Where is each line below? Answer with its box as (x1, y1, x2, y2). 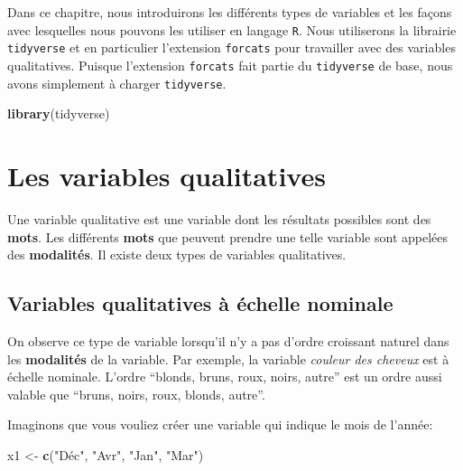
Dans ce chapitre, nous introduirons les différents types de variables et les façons (7, 3, 452, 21)
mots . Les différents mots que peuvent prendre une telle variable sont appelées (7, 227, 449, 246)
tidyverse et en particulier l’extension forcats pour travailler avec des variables (7, 38, 456, 57)
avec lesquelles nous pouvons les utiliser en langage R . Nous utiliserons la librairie (7, 20, 457, 39)
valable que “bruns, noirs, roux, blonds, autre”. (7, 384, 265, 403)
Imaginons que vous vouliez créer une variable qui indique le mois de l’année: (7, 415, 433, 434)
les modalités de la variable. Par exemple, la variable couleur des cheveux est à (7, 349, 449, 368)
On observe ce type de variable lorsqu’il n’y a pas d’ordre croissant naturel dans (7, 331, 449, 350)
